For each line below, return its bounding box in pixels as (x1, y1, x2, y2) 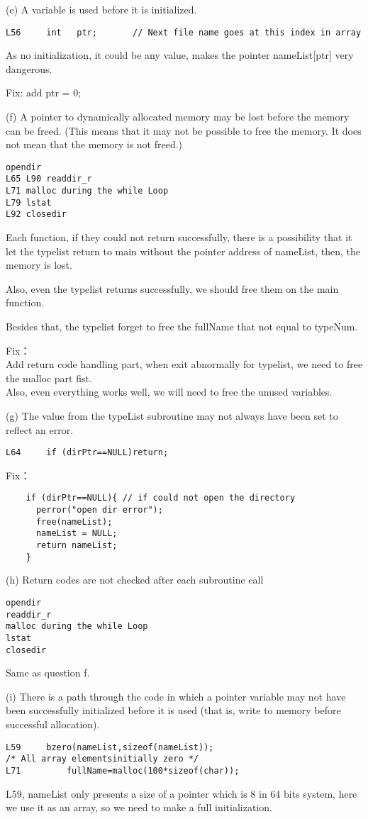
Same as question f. (6, 665, 90, 680)
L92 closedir (6, 209, 67, 220)
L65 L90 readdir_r (6, 174, 92, 184)
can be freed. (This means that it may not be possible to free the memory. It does (6, 123, 362, 138)
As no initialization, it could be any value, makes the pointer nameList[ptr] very (6, 48, 354, 62)
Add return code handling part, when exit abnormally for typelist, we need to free (6, 357, 363, 372)
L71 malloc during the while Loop (6, 186, 169, 196)
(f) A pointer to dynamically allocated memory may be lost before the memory (6, 109, 350, 124)
